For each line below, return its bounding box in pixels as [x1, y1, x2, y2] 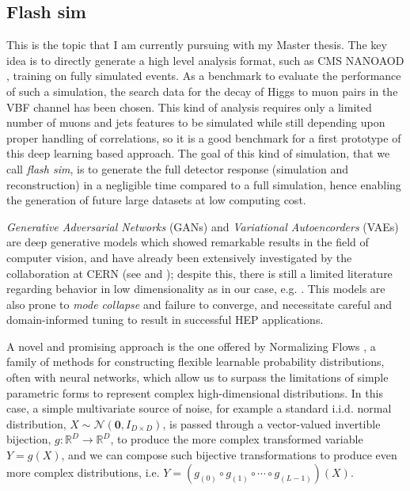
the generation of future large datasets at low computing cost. [6, 192, 306, 208]
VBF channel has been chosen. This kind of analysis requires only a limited [6, 98, 372, 115]
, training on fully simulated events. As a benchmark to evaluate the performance [6, 67, 401, 84]
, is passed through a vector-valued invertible [162, 415, 381, 432]
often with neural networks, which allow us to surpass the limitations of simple [6, 369, 389, 386]
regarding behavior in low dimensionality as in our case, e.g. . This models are [6, 280, 385, 297]
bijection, [6, 431, 51, 447]
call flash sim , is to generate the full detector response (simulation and [6, 160, 349, 177]
